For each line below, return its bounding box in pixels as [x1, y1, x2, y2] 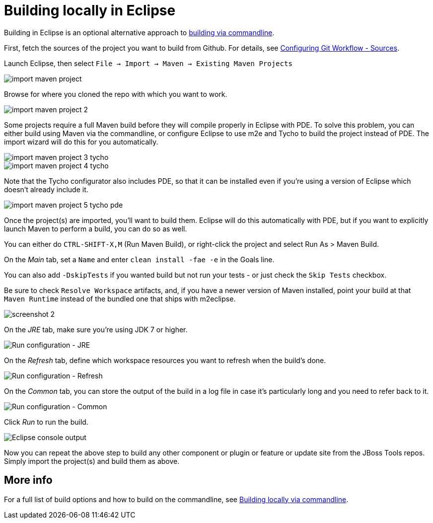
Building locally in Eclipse [4, 2, 176, 19]
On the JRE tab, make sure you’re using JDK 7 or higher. [4, 325, 188, 334]
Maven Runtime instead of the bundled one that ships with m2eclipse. [4, 294, 236, 303]
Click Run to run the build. [4, 417, 88, 426]
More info [4, 474, 53, 487]
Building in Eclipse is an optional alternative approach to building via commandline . [4, 28, 275, 37]
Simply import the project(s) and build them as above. [4, 456, 180, 465]
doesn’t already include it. [4, 185, 88, 194]
